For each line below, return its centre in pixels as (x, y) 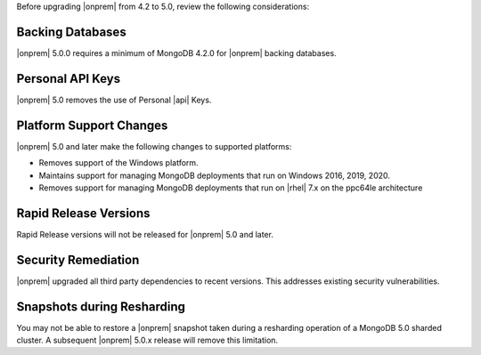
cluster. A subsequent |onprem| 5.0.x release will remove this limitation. (147, 340)
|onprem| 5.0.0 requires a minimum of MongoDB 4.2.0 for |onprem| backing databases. (177, 52)
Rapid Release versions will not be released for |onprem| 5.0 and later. (145, 234)
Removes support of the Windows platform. (119, 163)
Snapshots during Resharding (101, 307)
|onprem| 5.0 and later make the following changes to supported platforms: (154, 146)
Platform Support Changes (92, 125)
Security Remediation (78, 259)
